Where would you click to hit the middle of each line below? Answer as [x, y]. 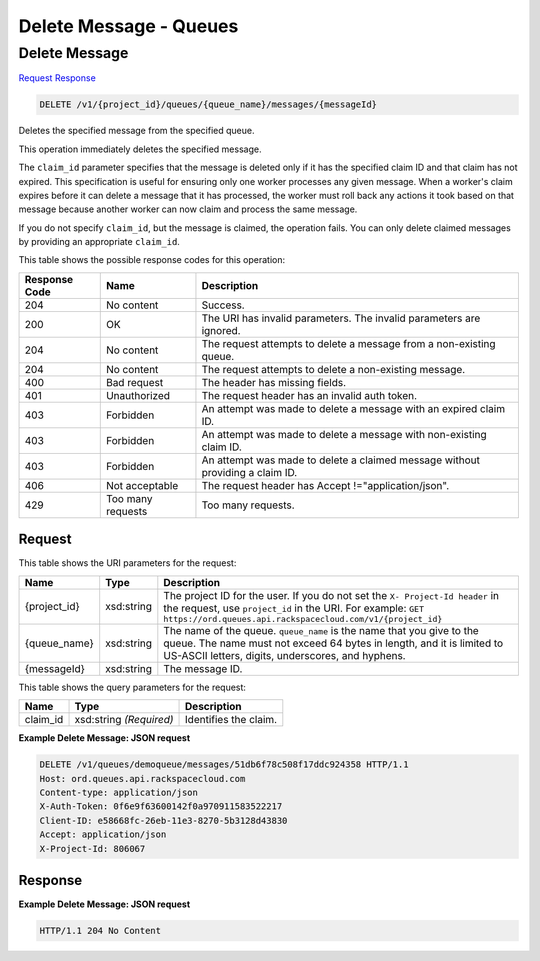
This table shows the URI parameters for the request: [127, 563]
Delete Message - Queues [128, 26]
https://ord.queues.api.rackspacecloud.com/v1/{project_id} [303, 618]
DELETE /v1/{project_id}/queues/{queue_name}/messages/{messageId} [208, 104]
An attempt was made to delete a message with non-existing [344, 434]
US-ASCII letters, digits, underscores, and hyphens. [284, 655]
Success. [223, 305]
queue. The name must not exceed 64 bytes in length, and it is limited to [333, 643]
